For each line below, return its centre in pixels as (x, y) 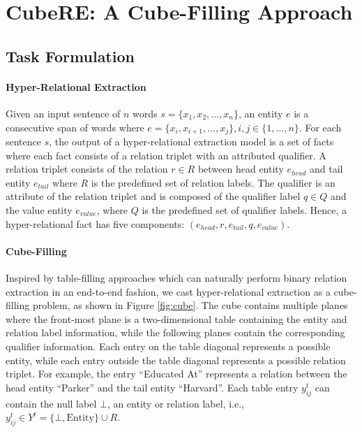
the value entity (39, 209)
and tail (326, 169)
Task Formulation (70, 56)
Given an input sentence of (63, 113)
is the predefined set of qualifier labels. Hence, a (244, 209)
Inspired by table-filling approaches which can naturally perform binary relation (176, 277)
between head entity (241, 169)
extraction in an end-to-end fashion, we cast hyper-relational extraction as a (168, 291)
